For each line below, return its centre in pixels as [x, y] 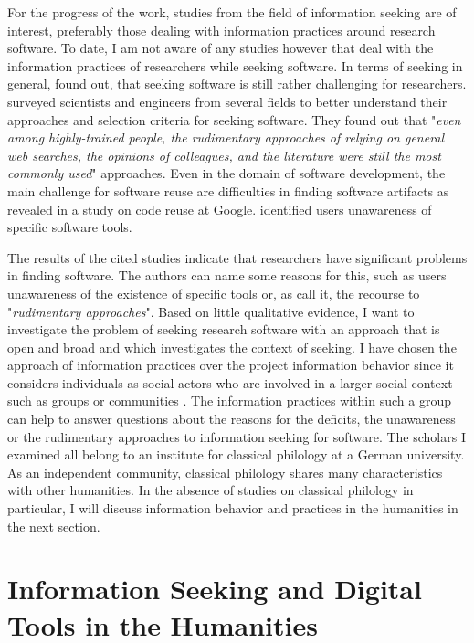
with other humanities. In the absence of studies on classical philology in [211, 490]
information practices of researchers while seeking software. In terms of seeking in [235, 65]
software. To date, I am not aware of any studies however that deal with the [221, 48]
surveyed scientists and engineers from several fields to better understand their [227, 101]
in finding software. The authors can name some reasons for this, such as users [227, 275]
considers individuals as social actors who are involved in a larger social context [230, 382]
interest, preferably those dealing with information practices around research [221, 30]
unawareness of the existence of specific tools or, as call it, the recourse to [214, 293]
